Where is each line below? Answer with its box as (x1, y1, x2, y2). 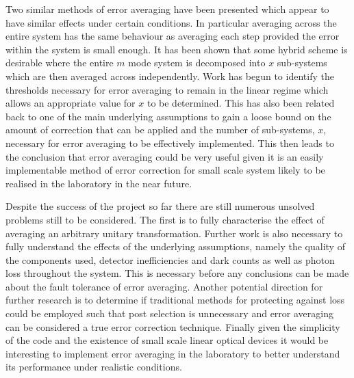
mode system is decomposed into (128, 55, 266, 70)
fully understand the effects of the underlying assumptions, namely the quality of (5, 239, 345, 254)
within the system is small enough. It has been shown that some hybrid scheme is (5, 42, 348, 56)
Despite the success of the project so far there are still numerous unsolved (5, 199, 315, 213)
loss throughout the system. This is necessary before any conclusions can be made (5, 266, 349, 280)
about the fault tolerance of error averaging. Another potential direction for (5, 279, 323, 293)
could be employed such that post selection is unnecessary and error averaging (5, 306, 333, 321)
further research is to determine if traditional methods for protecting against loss (5, 293, 345, 307)
